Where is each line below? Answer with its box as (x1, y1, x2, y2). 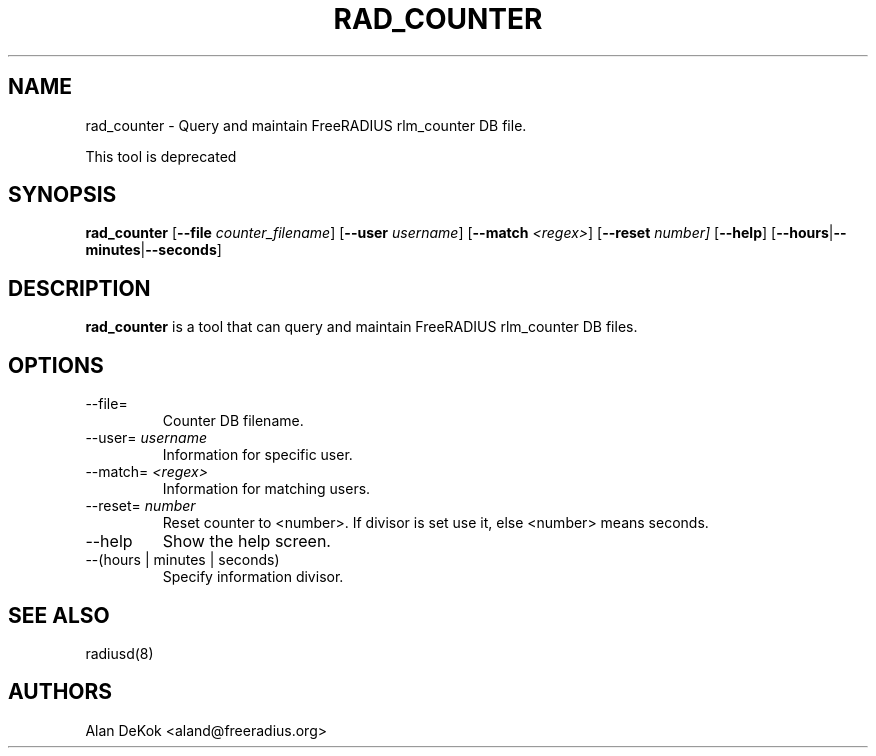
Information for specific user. (162, 446, 353, 464)
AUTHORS (8, 679, 113, 705)
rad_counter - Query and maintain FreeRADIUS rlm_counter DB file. (85, 116, 527, 134)
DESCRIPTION (8, 275, 151, 301)
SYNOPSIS (8, 182, 117, 208)
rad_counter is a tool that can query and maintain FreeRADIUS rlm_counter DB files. (85, 318, 638, 336)
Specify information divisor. (162, 568, 344, 586)
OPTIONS (8, 352, 104, 378)
